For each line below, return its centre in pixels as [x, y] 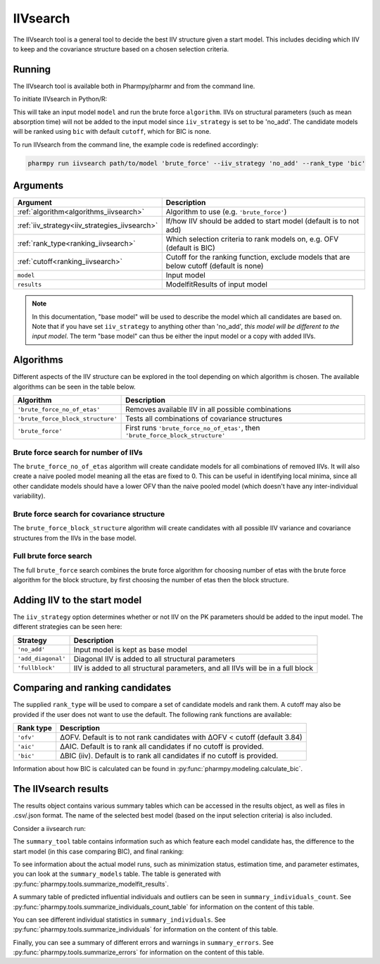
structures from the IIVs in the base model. [75, 538]
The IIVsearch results [61, 789]
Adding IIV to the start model [77, 600]
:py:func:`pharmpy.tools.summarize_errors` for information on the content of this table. [139, 952]
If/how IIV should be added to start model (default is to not [262, 221]
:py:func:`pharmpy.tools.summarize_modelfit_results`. [91, 884]
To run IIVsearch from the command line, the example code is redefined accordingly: [136, 144]
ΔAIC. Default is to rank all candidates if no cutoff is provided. [162, 746]
